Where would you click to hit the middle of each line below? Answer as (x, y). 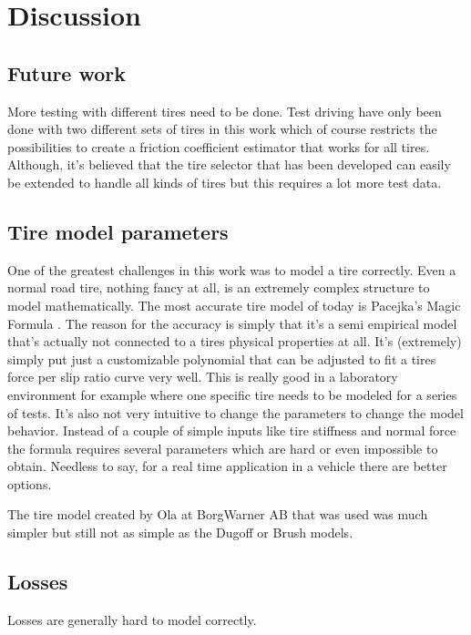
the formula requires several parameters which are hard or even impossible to (223, 448)
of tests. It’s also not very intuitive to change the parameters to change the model (235, 412)
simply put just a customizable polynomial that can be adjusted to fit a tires (222, 358)
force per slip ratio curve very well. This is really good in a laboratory (203, 377)
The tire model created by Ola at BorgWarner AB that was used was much (218, 514)
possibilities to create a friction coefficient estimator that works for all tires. (219, 146)
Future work (67, 72)
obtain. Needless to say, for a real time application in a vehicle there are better (227, 466)
